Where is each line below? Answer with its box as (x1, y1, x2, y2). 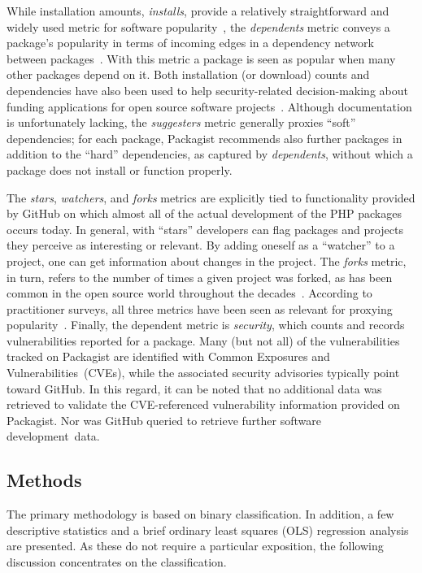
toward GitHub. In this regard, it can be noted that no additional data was (7, 380, 382, 397)
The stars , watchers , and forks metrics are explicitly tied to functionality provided (7, 189, 415, 206)
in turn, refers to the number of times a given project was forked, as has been (7, 268, 393, 285)
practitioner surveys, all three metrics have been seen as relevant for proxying (7, 300, 393, 317)
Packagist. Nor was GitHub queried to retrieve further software (7, 411, 321, 428)
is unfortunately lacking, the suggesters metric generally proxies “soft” (7, 114, 356, 131)
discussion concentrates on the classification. (7, 553, 227, 571)
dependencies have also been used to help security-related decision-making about (7, 81, 408, 98)
